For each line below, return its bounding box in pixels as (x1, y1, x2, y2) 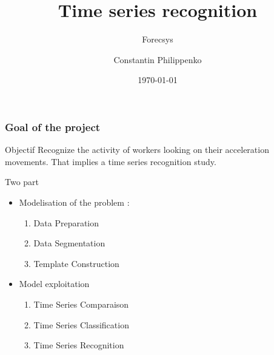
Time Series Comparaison (33, 297, 129, 310)
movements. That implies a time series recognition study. (5, 155, 216, 167)
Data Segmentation (33, 237, 105, 249)
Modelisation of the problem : (19, 195, 130, 208)
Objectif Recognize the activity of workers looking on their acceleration (5, 143, 269, 156)
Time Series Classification (33, 318, 129, 331)
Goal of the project (5, 119, 101, 134)
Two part (5, 175, 39, 188)
